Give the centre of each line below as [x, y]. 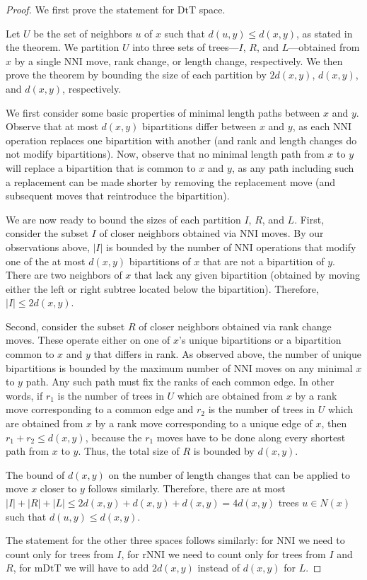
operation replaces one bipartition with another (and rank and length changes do [181, 140]
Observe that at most [52, 126]
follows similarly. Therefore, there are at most [187, 488]
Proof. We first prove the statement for [90, 9]
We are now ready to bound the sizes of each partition [123, 219]
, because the [113, 437]
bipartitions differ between [199, 126]
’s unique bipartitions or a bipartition [260, 340]
